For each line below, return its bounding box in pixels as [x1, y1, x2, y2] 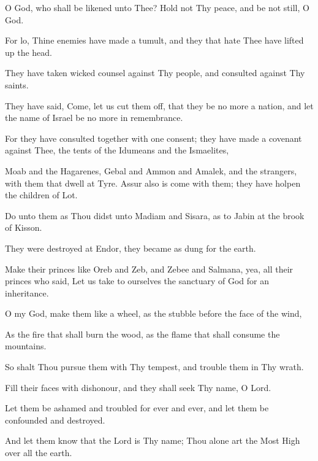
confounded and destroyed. [5, 413, 105, 426]
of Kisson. [5, 221, 42, 234]
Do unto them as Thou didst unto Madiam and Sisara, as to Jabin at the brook [5, 209, 305, 222]
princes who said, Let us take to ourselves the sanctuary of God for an [5, 274, 270, 287]
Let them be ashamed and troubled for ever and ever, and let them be [5, 401, 269, 414]
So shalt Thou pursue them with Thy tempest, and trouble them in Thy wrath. [5, 360, 304, 373]
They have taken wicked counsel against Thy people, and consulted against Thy [5, 66, 305, 79]
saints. [5, 78, 29, 91]
